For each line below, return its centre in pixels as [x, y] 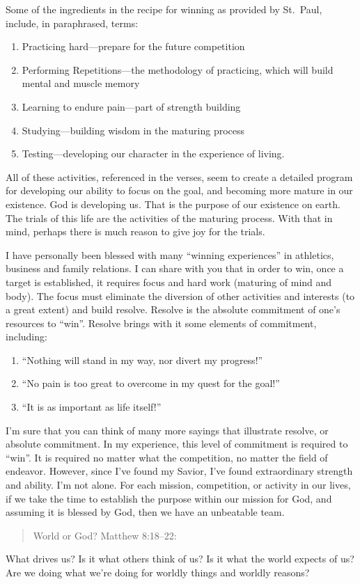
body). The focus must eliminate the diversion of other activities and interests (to [180, 295]
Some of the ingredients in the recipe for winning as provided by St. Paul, [164, 9]
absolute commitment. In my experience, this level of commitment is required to [177, 444]
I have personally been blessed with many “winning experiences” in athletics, [170, 254]
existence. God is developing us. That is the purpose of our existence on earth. [173, 204]
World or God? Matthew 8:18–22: [105, 535]
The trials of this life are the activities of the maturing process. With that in [169, 218]
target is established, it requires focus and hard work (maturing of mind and [169, 282]
